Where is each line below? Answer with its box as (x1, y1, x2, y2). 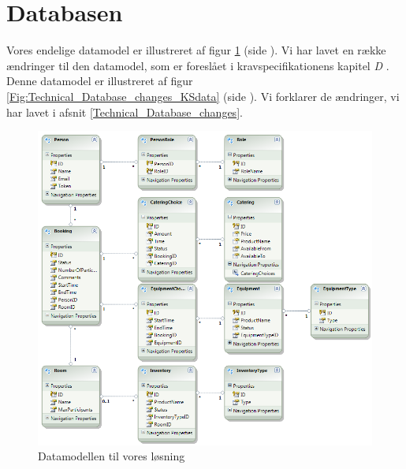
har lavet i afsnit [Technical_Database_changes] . (6, 103, 243, 120)
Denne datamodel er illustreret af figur (6, 73, 193, 89)
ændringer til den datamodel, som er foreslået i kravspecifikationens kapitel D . (6, 57, 389, 73)
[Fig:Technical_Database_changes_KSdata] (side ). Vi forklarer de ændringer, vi (6, 87, 400, 104)
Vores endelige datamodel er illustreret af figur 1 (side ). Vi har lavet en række (6, 42, 386, 58)
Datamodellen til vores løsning (38, 448, 185, 464)
